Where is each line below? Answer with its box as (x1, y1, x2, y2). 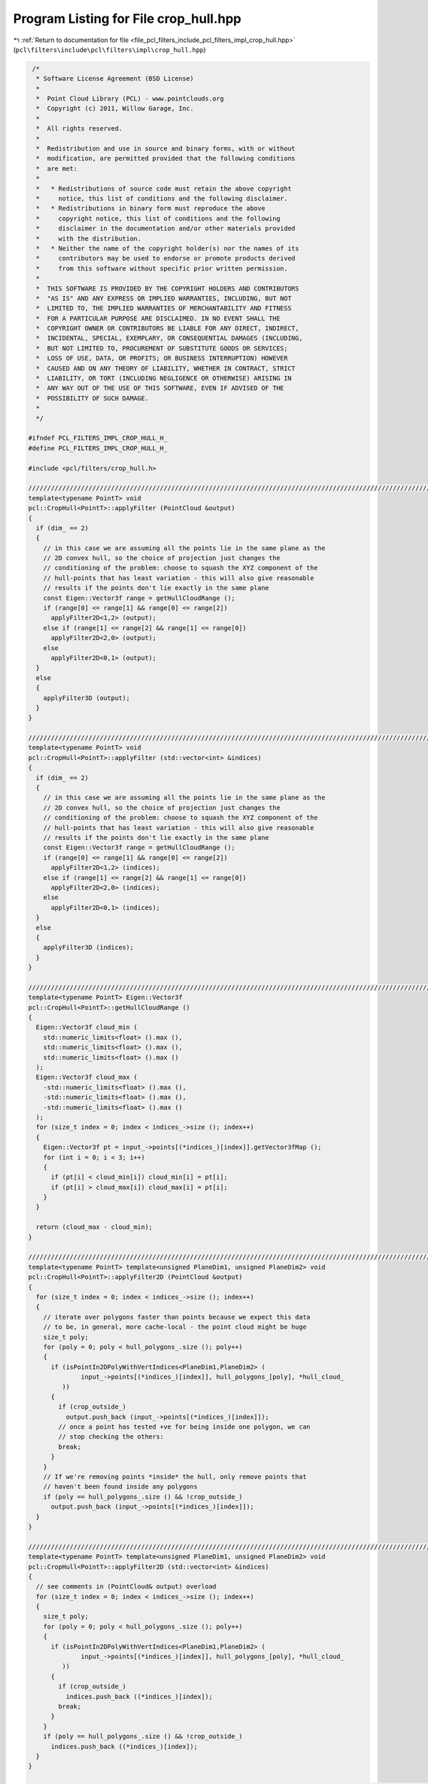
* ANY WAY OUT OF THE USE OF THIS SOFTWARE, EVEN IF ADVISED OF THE (36, 384, 285, 392)
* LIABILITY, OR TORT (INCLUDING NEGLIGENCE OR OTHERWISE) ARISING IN (36, 375, 292, 382)
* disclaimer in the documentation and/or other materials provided (36, 225, 296, 233)
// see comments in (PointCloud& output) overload (36, 1583, 217, 1591)
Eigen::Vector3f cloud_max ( (36, 1073, 138, 1081)
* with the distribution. (36, 234, 142, 243)
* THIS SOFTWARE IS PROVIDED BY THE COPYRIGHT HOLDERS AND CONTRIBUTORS (36, 284, 300, 293)
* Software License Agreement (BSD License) (36, 75, 194, 83)
